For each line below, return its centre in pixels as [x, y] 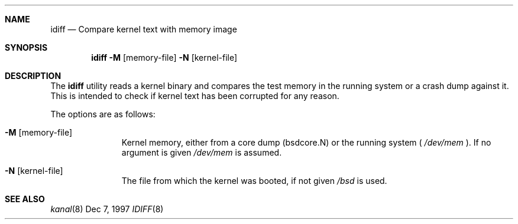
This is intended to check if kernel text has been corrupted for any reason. [195, 96]
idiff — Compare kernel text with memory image [144, 29]
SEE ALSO [25, 199]
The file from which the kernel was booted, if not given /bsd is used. [254, 181]
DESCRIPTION [33, 76]
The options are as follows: [103, 114]
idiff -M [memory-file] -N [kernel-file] [164, 57]
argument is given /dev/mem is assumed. [202, 152]
